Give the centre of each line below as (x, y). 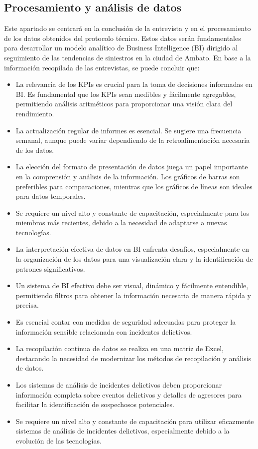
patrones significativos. (50, 268)
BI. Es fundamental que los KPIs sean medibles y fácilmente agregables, (126, 94)
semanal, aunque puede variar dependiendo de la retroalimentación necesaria (133, 140)
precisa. (27, 305)
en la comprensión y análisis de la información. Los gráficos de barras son (128, 176)
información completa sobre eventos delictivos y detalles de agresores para (129, 394)
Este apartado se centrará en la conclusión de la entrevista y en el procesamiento (128, 28)
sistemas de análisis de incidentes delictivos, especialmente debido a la (123, 431)
